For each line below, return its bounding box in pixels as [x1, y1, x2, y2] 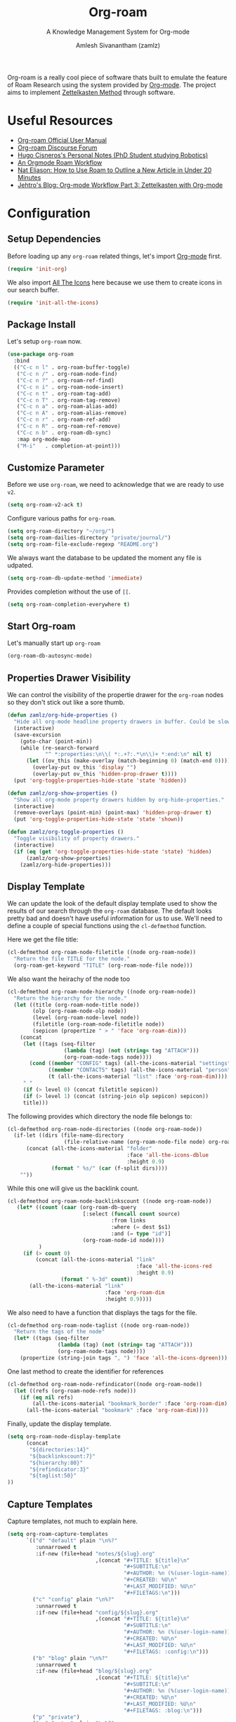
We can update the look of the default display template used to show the [7, 899, 218, 908]
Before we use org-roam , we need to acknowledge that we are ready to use [7, 481, 225, 489]
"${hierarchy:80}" [29, 1459, 83, 1466]
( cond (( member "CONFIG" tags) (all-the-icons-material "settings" [29, 1060, 231, 1067]
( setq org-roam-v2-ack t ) [7, 502, 83, 509]
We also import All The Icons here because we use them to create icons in [7, 278, 223, 287]
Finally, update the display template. [7, 1420, 112, 1428]
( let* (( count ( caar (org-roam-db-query [16, 1204, 137, 1211]
